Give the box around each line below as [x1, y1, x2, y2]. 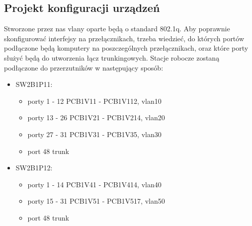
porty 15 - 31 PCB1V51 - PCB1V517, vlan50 [27, 196, 165, 206]
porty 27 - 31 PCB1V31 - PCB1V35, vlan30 [27, 129, 162, 139]
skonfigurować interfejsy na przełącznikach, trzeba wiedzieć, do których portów [4, 33, 245, 43]
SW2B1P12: [15, 162, 53, 173]
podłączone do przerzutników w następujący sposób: [4, 62, 164, 73]
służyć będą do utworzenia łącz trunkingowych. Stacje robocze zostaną [4, 52, 220, 63]
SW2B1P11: [15, 79, 53, 89]
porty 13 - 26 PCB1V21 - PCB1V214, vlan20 [27, 112, 165, 123]
